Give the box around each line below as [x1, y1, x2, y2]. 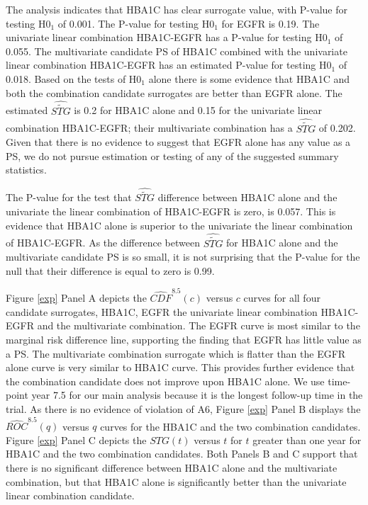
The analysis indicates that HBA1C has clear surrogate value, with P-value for [6, 2, 347, 16]
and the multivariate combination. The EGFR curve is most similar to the [37, 318, 360, 333]
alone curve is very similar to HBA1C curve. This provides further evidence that [6, 360, 355, 375]
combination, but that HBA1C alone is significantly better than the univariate [6, 474, 347, 489]
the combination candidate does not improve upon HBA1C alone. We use [6, 373, 325, 388]
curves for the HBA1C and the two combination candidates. [100, 419, 361, 433]
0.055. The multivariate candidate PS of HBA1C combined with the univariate [6, 43, 347, 58]
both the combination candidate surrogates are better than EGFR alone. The [6, 85, 342, 100]
